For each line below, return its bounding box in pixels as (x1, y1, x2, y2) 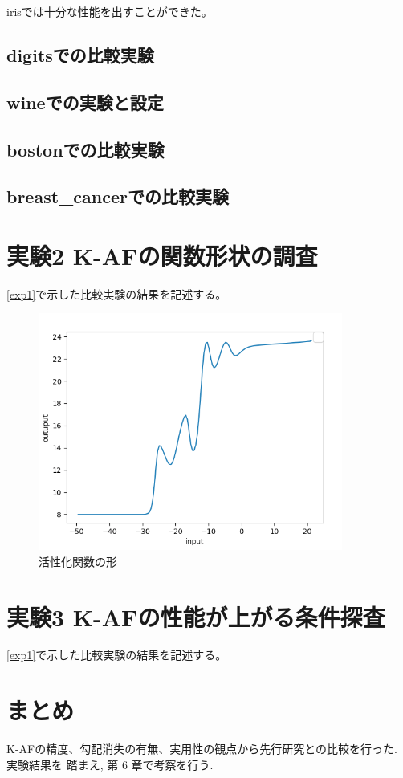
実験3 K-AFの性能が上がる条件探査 (6, 600, 385, 633)
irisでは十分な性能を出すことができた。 (6, 3, 213, 19)
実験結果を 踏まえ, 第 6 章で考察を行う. (6, 756, 214, 772)
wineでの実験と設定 (6, 89, 164, 114)
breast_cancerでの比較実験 (6, 184, 229, 209)
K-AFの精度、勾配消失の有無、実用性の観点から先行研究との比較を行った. (6, 740, 397, 757)
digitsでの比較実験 (6, 42, 154, 67)
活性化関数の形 (39, 552, 117, 569)
